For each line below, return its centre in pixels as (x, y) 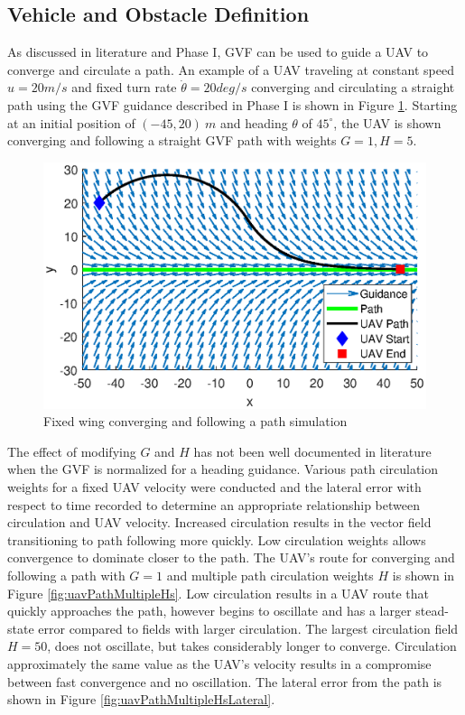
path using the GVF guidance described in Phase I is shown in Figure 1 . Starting (232, 104)
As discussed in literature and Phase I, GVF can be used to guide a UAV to (218, 52)
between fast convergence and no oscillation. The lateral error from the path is (225, 681)
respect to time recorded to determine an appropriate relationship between (214, 504)
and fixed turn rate (124, 87)
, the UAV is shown (387, 122)
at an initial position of (71, 122)
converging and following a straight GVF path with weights (172, 140)
